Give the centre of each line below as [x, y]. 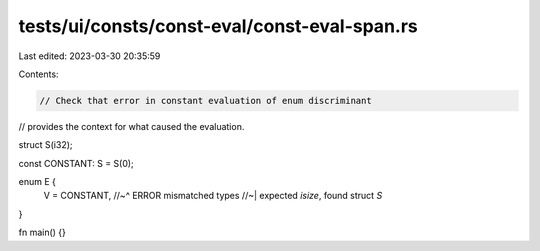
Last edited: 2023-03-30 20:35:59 [89, 56]
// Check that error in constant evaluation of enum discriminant [205, 100]
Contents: [38, 74]
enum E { [37, 182]
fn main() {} [42, 232]
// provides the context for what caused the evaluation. [131, 126]
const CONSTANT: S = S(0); [76, 163]
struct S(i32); [46, 145]
